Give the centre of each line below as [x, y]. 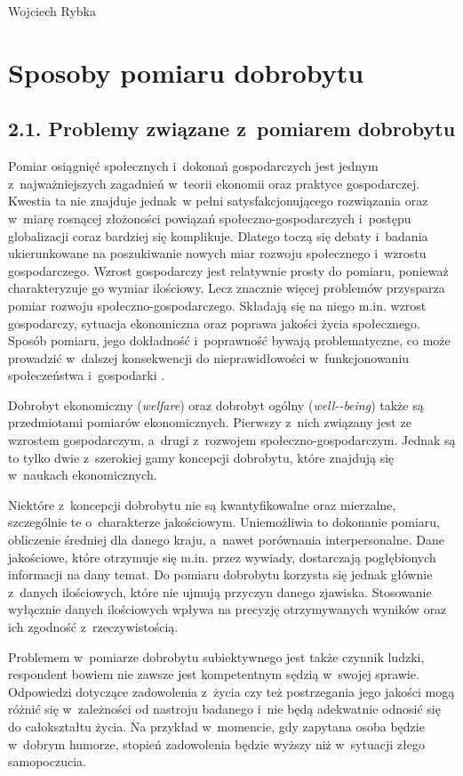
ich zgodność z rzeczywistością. [93, 627]
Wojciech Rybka [52, 11]
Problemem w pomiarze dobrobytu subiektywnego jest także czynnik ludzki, [216, 656]
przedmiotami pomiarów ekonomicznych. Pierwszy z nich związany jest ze [210, 422]
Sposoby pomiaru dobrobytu [186, 72]
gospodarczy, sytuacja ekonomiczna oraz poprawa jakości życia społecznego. [214, 323]
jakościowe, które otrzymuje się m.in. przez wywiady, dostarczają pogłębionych [222, 557]
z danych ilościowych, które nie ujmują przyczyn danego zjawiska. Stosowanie [220, 591]
